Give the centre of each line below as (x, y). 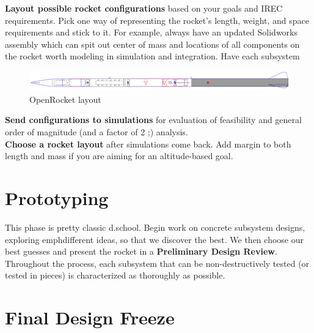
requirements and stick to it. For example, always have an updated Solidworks (151, 32)
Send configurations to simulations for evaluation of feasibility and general (153, 120)
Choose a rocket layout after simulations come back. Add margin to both (148, 144)
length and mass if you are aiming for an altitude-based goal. (119, 156)
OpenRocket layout (65, 99)
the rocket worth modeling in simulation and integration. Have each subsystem (152, 56)
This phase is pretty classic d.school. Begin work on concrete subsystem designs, (155, 227)
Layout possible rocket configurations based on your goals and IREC (144, 8)
